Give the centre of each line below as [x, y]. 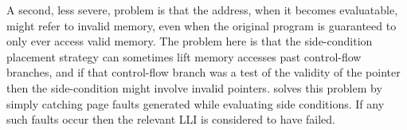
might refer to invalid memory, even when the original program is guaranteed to [202, 25]
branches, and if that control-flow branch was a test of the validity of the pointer [203, 72]
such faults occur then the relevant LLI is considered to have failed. [171, 119]
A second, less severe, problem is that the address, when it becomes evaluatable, [202, 10]
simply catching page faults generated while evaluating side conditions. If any [196, 103]
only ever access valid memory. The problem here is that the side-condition [190, 41]
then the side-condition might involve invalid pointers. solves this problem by [194, 87]
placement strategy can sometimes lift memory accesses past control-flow [184, 56]
